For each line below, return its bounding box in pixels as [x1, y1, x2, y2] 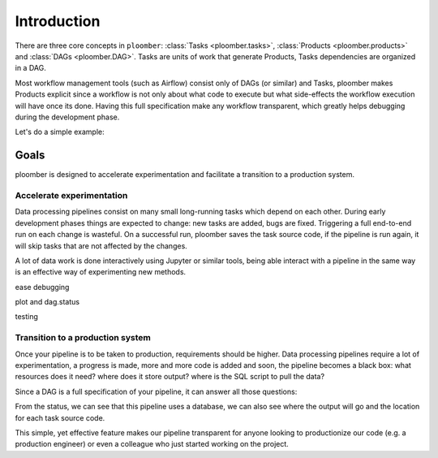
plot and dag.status [15, 297, 80, 307]
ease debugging [15, 282, 70, 292]
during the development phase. [15, 112, 120, 122]
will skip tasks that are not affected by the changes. [15, 240, 188, 251]
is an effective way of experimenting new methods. [15, 267, 187, 277]
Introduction [15, 12, 101, 30]
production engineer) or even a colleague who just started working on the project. [15, 439, 290, 449]
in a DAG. [15, 63, 46, 73]
